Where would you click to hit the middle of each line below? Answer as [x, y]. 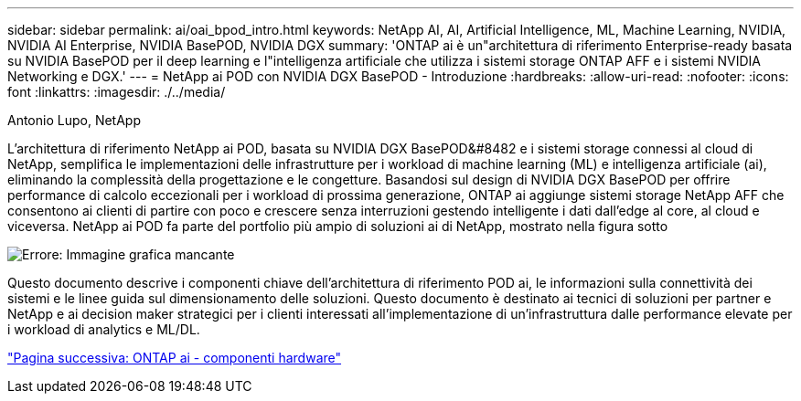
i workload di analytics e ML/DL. [104, 329]
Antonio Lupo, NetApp [74, 120]
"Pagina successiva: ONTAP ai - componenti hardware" [175, 358]
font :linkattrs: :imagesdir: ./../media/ [117, 92]
